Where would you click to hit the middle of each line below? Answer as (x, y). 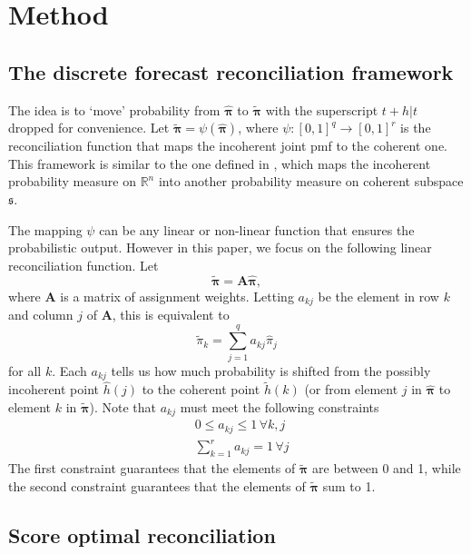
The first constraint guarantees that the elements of (152, 468)
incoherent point (54, 389)
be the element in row (378, 296)
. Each (69, 370)
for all (25, 370)
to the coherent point (201, 389)
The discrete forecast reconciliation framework (231, 71)
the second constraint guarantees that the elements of (157, 485)
